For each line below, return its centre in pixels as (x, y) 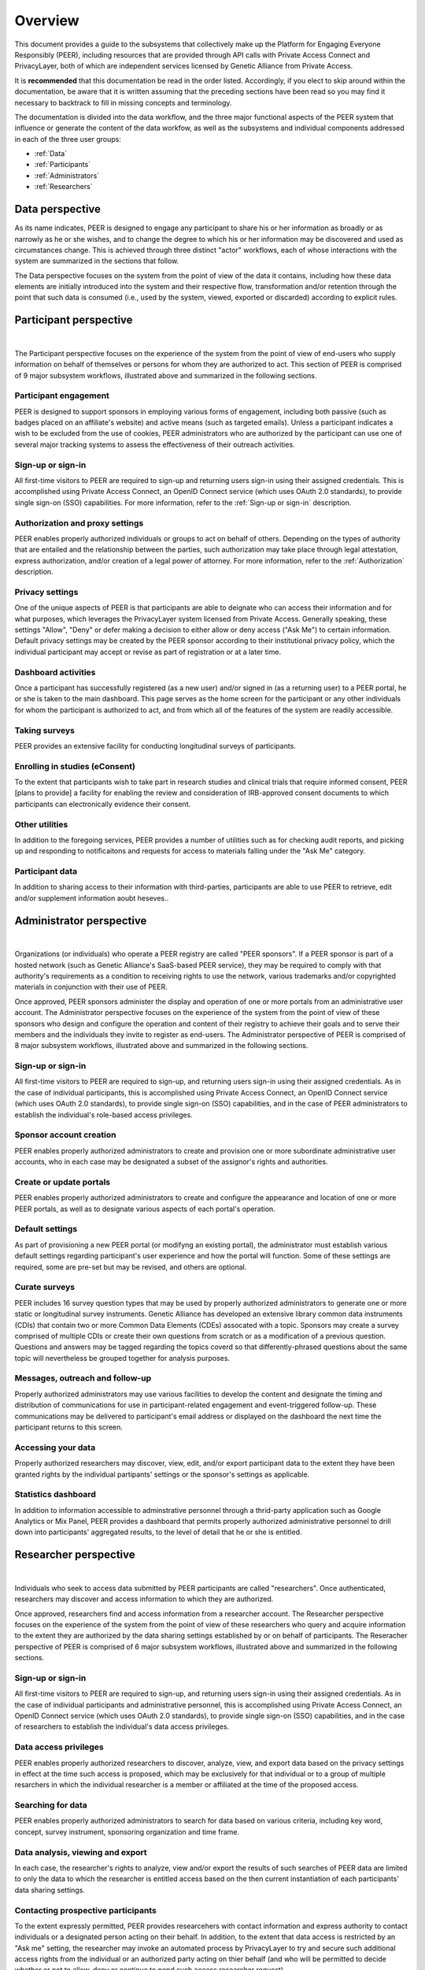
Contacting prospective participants (85, 1910)
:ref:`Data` (50, 154)
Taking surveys (44, 730)
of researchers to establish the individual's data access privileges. (122, 1727)
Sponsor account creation (65, 1135)
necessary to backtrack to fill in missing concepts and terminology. (123, 102)
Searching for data (51, 1805)
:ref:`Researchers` (64, 187)
